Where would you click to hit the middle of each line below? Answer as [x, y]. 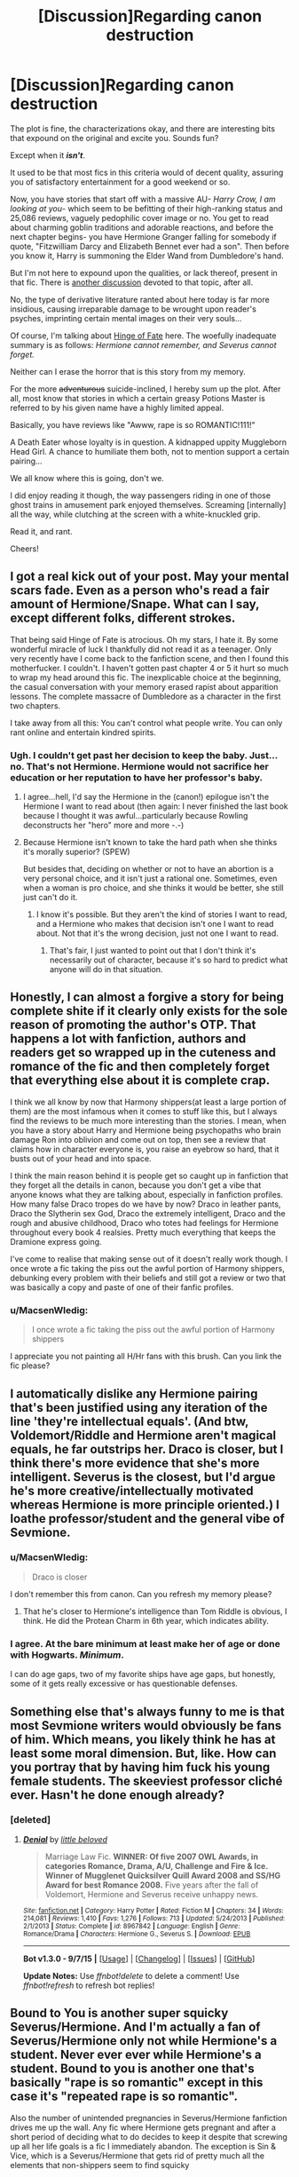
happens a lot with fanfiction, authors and [128, 1039]
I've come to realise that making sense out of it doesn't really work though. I [149, 1259]
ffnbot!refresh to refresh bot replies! [89, 1985]
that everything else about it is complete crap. [140, 1081]
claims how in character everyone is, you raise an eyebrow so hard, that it [145, 1149]
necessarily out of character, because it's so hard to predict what [169, 960]
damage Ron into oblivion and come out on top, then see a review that [138, 1139]
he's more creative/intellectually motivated [132, 1490]
